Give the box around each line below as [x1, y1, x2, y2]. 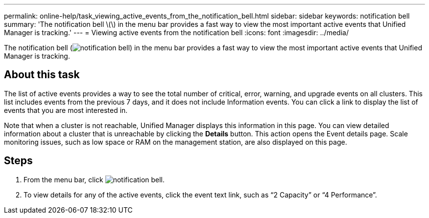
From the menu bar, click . [24, 175, 165, 184]
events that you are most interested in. [4, 106, 128, 114]
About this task [4, 68, 80, 81]
